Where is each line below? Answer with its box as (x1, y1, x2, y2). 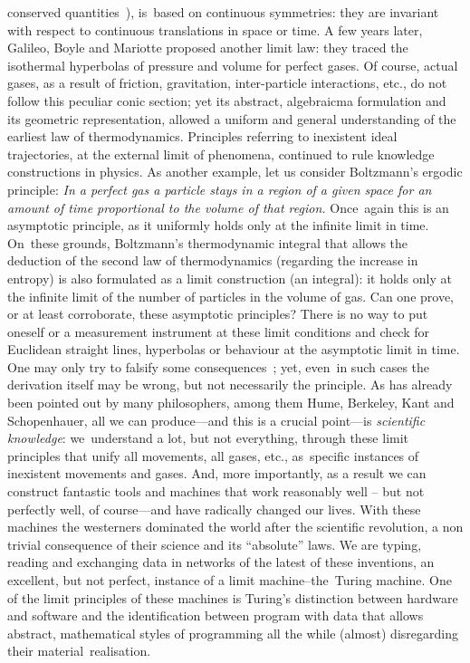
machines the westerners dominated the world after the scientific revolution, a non (7, 517, 464, 536)
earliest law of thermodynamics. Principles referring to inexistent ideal (7, 127, 398, 146)
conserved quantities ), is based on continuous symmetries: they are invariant (7, 3, 439, 21)
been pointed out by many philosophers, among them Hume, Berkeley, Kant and (7, 393, 455, 412)
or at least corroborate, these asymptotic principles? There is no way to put (7, 304, 428, 323)
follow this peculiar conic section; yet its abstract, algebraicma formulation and (7, 91, 446, 110)
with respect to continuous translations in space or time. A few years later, (7, 20, 423, 39)
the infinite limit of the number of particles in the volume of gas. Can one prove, (7, 286, 454, 305)
